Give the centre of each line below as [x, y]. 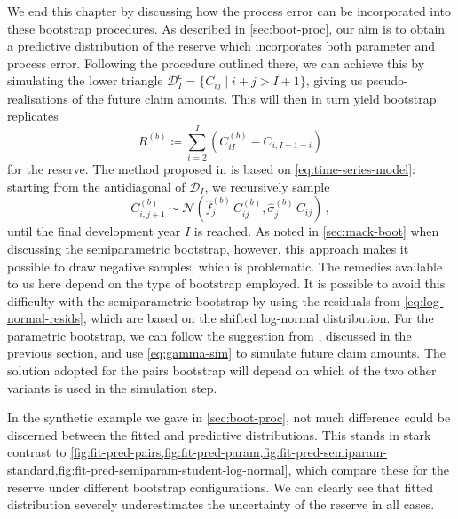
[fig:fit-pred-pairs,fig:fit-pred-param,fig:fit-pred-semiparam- [229, 452]
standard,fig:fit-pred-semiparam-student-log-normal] [148, 470]
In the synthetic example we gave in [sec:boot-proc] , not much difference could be [229, 417]
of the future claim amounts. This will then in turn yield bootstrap [254, 98]
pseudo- [387, 80]
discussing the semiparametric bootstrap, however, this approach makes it [208, 248]
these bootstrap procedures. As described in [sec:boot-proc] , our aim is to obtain [226, 28]
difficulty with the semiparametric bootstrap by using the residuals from [204, 300]
